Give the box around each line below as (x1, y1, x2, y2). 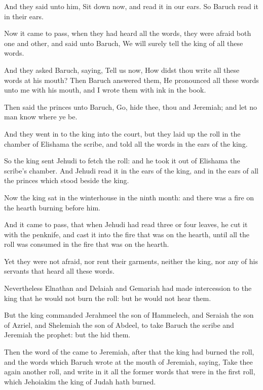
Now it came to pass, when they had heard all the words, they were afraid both (4, 28, 251, 38)
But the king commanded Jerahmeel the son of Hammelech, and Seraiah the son (4, 310, 254, 320)
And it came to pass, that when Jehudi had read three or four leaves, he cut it (4, 219, 248, 230)
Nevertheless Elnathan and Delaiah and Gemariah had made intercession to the (4, 283, 252, 293)
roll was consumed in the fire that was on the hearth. (4, 239, 169, 249)
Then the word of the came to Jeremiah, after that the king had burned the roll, (4, 346, 254, 357)
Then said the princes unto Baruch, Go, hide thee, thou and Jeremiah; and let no (4, 101, 257, 112)
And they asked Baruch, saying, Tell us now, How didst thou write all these (4, 64, 240, 75)
